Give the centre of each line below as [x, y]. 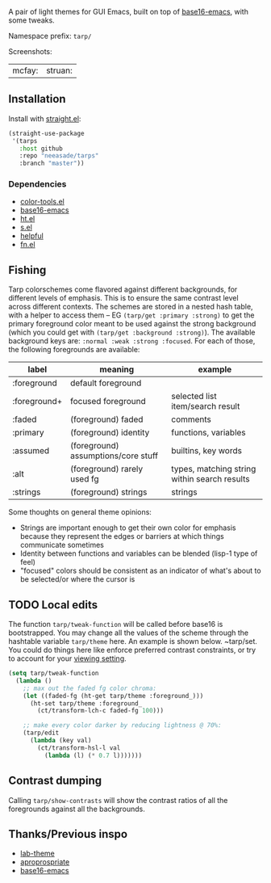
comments [191, 419]
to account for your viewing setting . [67, 658]
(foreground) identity [110, 433]
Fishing [27, 270]
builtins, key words [206, 451]
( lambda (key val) [60, 741]
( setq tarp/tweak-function [54, 674]
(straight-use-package [46, 133]
